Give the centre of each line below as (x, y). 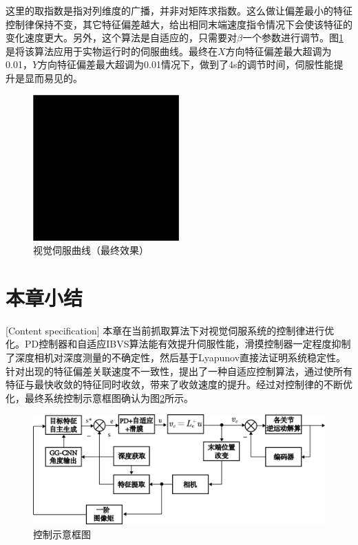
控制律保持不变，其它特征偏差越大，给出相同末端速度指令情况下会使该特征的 (179, 24)
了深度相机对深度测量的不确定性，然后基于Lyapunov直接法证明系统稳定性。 (176, 357)
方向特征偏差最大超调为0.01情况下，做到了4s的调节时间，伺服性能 (186, 64)
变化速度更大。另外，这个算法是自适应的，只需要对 (121, 38)
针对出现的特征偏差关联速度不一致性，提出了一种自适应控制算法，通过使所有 (179, 371)
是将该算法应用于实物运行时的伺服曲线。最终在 (112, 51)
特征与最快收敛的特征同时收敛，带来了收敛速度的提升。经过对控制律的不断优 (179, 384)
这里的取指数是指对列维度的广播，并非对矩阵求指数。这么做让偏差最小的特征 (179, 10)
